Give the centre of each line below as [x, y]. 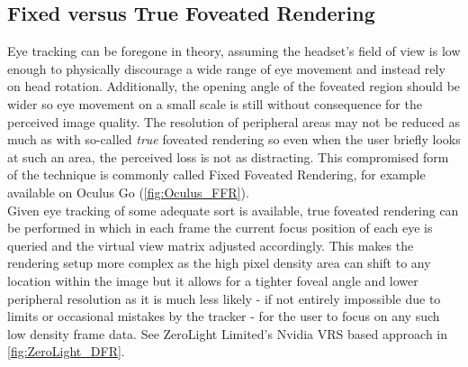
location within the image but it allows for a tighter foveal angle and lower [213, 280]
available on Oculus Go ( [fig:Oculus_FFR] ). [128, 192]
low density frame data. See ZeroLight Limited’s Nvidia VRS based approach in [228, 333]
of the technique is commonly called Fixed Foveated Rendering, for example [216, 174]
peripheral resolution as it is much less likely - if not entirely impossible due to [224, 298]
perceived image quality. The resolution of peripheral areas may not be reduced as [234, 121]
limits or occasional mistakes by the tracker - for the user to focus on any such [224, 316]
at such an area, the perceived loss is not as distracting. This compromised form [228, 156]
